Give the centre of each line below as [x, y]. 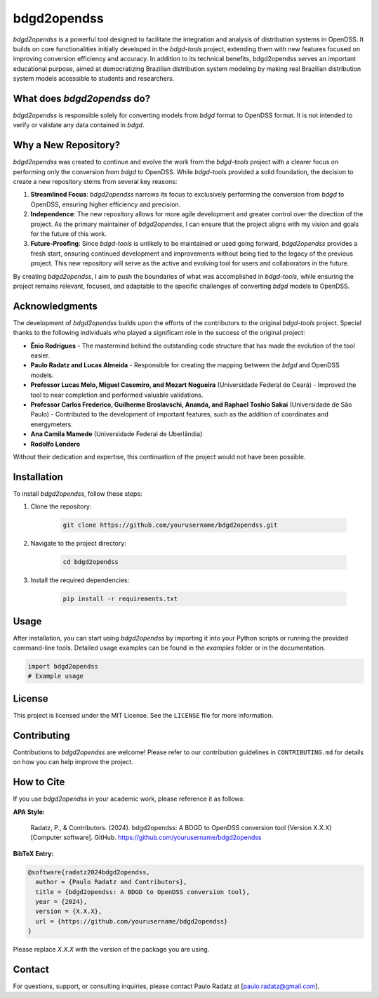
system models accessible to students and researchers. [94, 79]
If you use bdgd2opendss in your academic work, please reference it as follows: [129, 799]
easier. [40, 355]
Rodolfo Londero [55, 444]
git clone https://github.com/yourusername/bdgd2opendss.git [170, 525]
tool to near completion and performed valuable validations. [117, 395]
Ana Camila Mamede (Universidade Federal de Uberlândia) [117, 434]
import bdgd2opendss [63, 667]
